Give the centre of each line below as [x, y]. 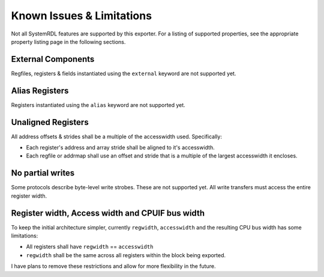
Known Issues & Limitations [82, 16]
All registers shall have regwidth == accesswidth [90, 247]
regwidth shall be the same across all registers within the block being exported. [126, 255]
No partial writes [43, 173]
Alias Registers [40, 90]
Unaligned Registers [50, 122]
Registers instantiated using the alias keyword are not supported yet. [98, 105]
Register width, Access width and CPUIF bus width [108, 213]
